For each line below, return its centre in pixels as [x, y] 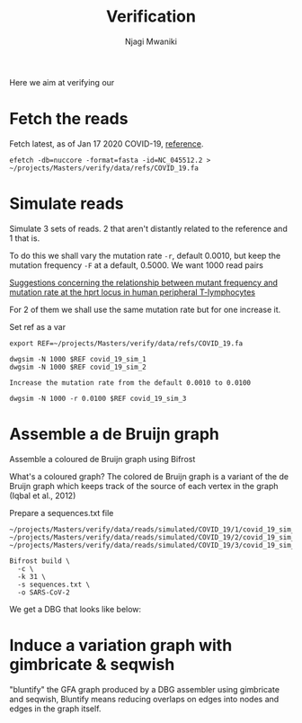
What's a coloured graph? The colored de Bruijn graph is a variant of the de [149, 476]
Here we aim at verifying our [62, 82]
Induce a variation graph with [121, 645]
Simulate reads [67, 204]
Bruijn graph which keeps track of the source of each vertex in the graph [144, 486]
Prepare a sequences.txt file [62, 513]
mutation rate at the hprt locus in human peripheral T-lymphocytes [133, 292]
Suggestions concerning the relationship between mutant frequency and [144, 282]
